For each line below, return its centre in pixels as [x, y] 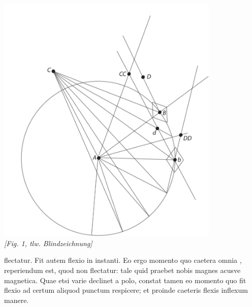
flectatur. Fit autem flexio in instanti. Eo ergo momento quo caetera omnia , [123, 260]
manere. [17, 300]
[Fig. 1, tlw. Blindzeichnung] [48, 243]
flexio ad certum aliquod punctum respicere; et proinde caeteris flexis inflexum [126, 290]
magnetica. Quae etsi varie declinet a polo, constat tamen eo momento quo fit [125, 280]
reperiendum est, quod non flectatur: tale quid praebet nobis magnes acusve [122, 270]
